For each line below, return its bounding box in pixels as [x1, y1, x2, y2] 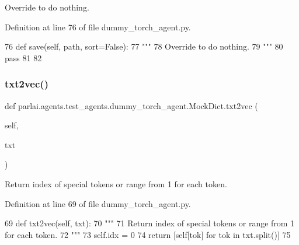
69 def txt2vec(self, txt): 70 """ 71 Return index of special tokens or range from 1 [5, 217, 295, 229]
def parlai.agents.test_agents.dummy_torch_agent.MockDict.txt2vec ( [5, 99, 258, 111]
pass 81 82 [5, 51, 42, 64]
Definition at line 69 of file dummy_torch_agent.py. [5, 197, 191, 209]
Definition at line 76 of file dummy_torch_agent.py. [5, 20, 191, 33]
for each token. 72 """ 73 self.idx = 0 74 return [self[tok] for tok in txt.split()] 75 [5, 228, 291, 240]
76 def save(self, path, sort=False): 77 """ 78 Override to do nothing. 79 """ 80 [5, 40, 283, 52]
